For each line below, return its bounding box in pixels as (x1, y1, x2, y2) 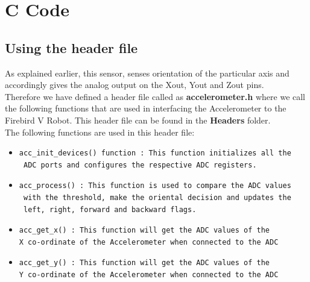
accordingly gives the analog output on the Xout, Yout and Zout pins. (5, 78, 264, 91)
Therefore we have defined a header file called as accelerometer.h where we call (5, 90, 306, 102)
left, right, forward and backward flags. (23, 205, 197, 214)
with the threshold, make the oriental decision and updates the (23, 193, 291, 202)
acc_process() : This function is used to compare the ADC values (19, 181, 291, 190)
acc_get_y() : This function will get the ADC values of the (19, 258, 270, 268)
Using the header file (5, 38, 138, 57)
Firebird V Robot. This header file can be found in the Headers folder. (5, 113, 271, 126)
